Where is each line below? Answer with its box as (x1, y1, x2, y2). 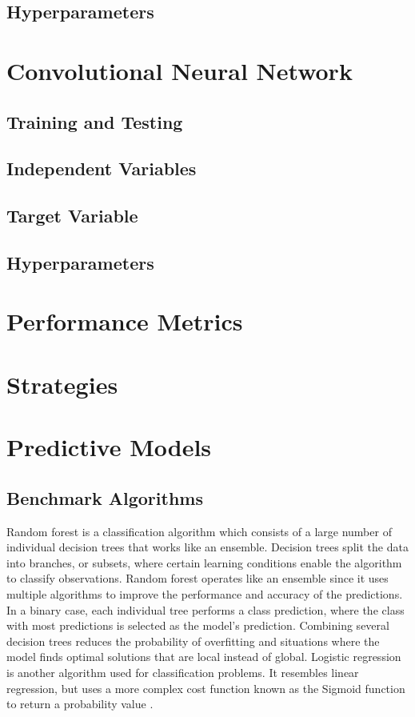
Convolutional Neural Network (6, 54, 353, 86)
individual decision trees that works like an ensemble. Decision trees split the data (6, 539, 409, 555)
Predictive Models (6, 431, 212, 463)
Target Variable (6, 203, 138, 228)
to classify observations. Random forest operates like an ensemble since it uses (6, 570, 389, 587)
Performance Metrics (6, 305, 243, 338)
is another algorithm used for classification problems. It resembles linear (6, 663, 359, 680)
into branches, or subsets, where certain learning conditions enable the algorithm (6, 554, 402, 571)
